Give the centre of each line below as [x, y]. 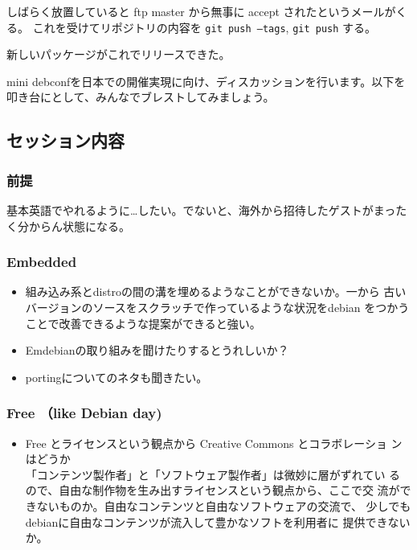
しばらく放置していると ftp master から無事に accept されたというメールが [201, 11]
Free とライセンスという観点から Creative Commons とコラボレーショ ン [214, 443]
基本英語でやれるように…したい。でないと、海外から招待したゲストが [190, 210]
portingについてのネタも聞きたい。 [117, 377]
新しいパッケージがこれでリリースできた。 [119, 54]
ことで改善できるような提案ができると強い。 [143, 323]
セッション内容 [65, 140]
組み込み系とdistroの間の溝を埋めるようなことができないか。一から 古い [216, 291]
